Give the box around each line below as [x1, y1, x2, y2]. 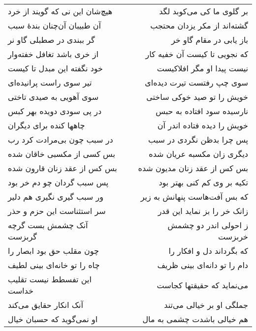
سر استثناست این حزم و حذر [8, 205, 106, 216]
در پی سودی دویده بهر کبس [8, 105, 102, 117]
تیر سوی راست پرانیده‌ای [8, 77, 92, 88]
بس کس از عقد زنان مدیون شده [138, 162, 248, 174]
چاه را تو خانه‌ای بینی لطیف [8, 259, 100, 271]
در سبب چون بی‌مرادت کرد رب [8, 134, 113, 145]
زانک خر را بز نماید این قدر [158, 205, 248, 216]
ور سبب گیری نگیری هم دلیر [8, 191, 104, 202]
